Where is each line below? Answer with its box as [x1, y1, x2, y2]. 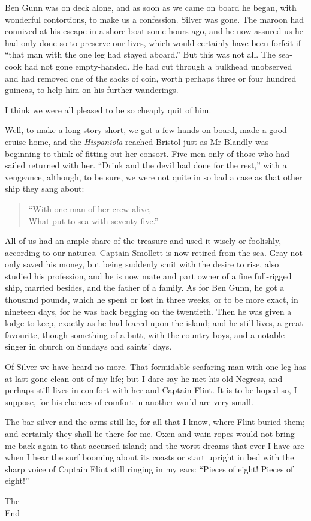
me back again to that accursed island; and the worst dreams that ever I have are [5, 439, 304, 451]
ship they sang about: [5, 182, 84, 195]
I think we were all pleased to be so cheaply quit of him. [5, 103, 212, 116]
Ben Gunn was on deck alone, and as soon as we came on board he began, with [5, 1, 297, 13]
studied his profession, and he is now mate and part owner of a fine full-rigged [5, 269, 292, 282]
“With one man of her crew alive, [28, 202, 152, 215]
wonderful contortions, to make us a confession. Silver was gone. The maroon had [5, 13, 304, 25]
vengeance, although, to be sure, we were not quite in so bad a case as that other [5, 170, 303, 183]
